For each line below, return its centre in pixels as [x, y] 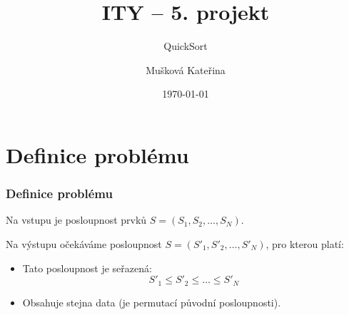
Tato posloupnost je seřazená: [87, 268]
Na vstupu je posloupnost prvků [76, 220]
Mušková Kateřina [186, 69]
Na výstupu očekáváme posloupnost [84, 243]
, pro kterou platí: [305, 243]
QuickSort [186, 46]
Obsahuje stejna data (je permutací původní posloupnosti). [152, 302]
